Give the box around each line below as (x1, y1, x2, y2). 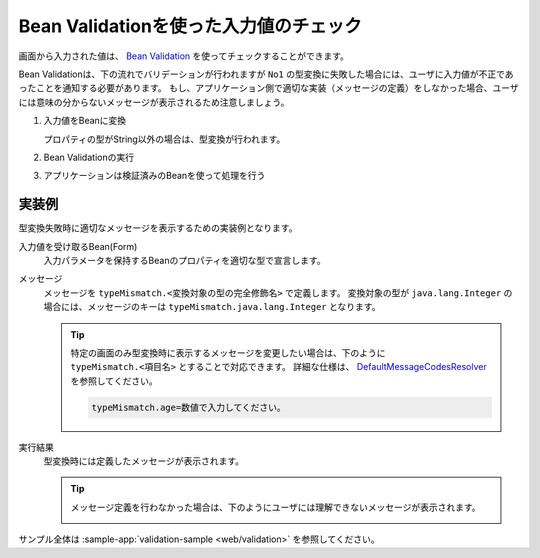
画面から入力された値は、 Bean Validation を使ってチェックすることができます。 (18, 50, 349, 62)
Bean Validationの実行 (43, 151, 135, 163)
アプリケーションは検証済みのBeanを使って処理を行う (43, 170, 266, 182)
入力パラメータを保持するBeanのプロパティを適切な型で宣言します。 (43, 254, 326, 266)
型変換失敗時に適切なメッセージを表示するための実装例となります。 (18, 222, 298, 234)
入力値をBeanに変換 (43, 115, 127, 127)
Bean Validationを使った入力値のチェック (18, 15, 362, 37)
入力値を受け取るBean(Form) (18, 240, 138, 252)
